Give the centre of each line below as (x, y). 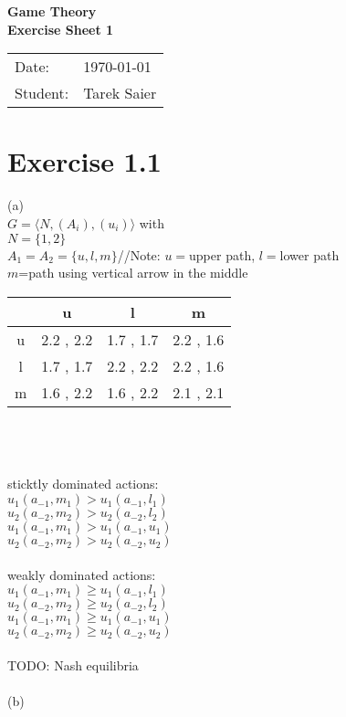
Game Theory (52, 11)
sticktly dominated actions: (83, 484)
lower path (309, 254)
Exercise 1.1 (84, 161)
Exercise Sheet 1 (61, 29)
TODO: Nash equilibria (73, 664)
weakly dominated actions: (82, 574)
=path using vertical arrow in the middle (133, 273)
